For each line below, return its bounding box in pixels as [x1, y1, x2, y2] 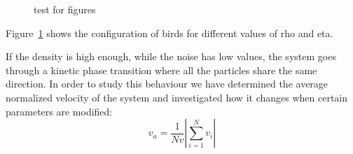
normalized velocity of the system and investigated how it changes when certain [6, 90, 348, 104]
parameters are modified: [6, 104, 113, 118]
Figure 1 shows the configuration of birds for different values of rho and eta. [6, 25, 333, 40]
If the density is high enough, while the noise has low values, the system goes [6, 49, 336, 64]
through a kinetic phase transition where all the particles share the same [6, 62, 317, 77]
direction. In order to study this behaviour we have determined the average [6, 76, 328, 91]
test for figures [34, 2, 96, 16]
